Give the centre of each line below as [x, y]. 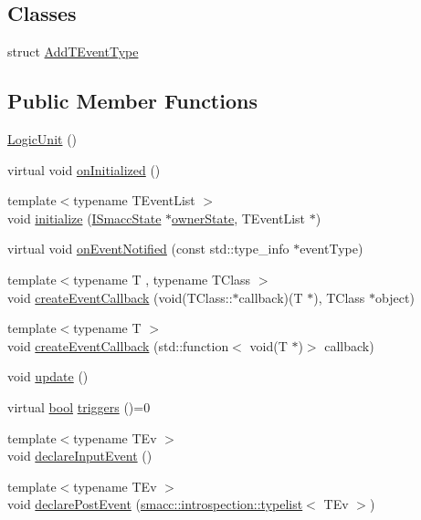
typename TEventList [134, 200]
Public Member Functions [132, 101]
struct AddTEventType [73, 52]
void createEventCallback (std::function [118, 345]
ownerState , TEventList [239, 218]
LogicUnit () [42, 139]
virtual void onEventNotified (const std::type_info [148, 249]
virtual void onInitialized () [84, 169]
